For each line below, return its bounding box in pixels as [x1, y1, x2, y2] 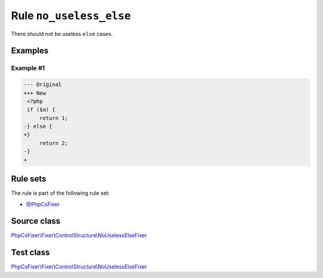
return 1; [39, 114, 68, 121]
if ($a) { [27, 106, 56, 113]
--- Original [23, 81, 62, 88]
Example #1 [11, 64, 45, 72]
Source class [11, 216, 61, 227]
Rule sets [11, 174, 47, 184]
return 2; [39, 139, 68, 146]
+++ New [23, 90, 46, 96]
